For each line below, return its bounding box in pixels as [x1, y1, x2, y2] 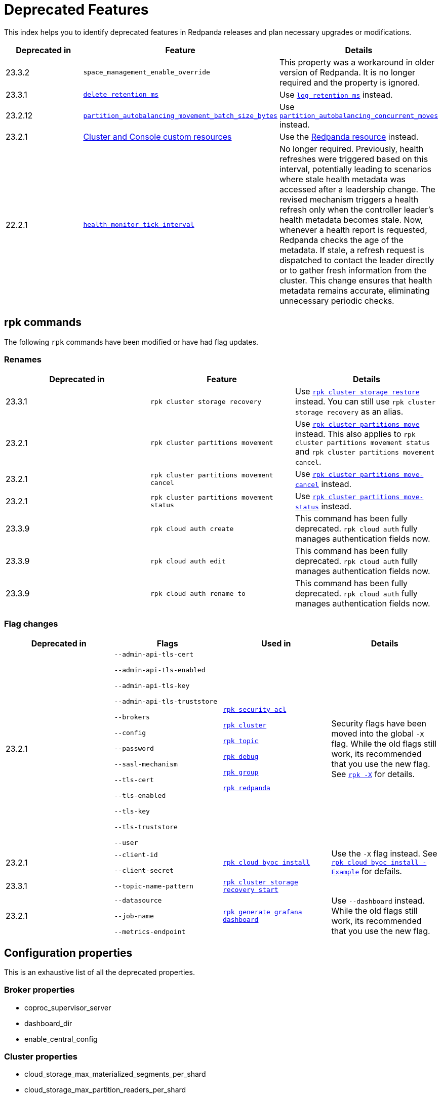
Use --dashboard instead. [331, 896, 425, 906]
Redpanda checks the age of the [279, 234, 404, 245]
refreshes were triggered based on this [279, 153, 428, 164]
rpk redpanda [223, 784, 270, 792]
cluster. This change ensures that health [279, 275, 432, 286]
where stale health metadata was [279, 174, 406, 184]
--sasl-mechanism [114, 760, 178, 768]
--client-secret [114, 866, 174, 874]
